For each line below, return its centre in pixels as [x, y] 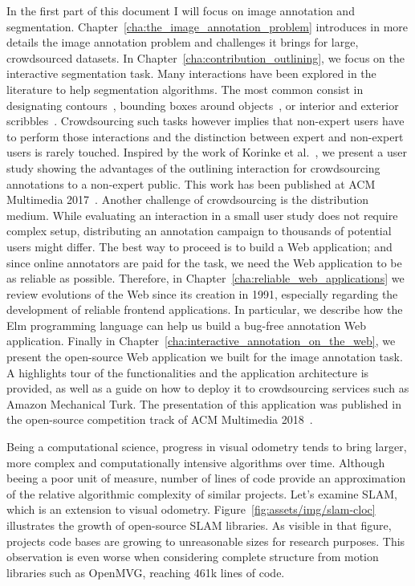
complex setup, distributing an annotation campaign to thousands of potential [199, 231]
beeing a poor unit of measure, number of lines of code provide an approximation [206, 478]
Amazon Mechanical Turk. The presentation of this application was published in [204, 403]
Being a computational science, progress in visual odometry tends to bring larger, [207, 447]
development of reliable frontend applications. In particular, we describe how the [205, 309]
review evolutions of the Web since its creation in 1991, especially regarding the [202, 293]
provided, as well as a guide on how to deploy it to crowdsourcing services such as [208, 388]
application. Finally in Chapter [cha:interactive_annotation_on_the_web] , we [201, 341]
